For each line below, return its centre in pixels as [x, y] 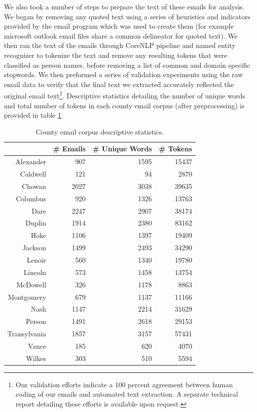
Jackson [34, 248]
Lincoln [35, 272]
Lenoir [37, 259]
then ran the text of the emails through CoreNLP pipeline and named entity [120, 45]
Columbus [31, 198]
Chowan [34, 186]
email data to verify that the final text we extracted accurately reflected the [119, 84]
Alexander [31, 161]
